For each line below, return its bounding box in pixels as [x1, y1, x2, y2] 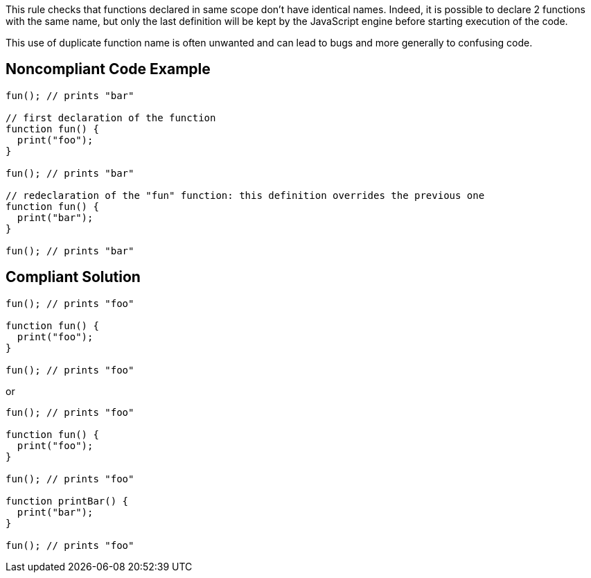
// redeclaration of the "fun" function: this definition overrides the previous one [6, 189, 485, 201]
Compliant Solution [6, 268, 141, 286]
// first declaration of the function [6, 112, 216, 123]
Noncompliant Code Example [6, 60, 211, 78]
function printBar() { [6, 495, 129, 507]
